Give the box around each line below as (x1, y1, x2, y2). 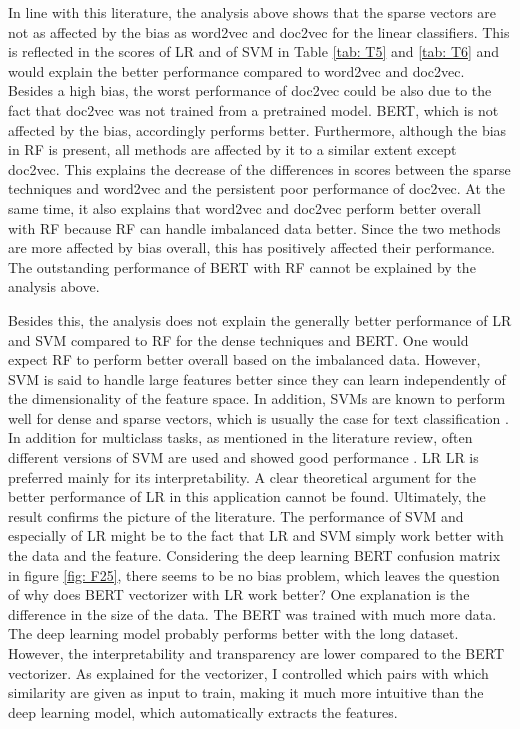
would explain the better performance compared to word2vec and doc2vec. (8, 60, 465, 81)
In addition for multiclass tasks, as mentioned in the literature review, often (8, 427, 473, 448)
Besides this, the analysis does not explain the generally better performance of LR (8, 309, 512, 330)
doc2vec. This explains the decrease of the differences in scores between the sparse (8, 158, 511, 179)
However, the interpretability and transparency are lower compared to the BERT (8, 643, 505, 663)
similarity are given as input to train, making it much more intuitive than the (8, 682, 484, 703)
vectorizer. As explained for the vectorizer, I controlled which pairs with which (8, 662, 489, 683)
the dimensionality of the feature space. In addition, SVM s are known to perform (8, 388, 506, 409)
